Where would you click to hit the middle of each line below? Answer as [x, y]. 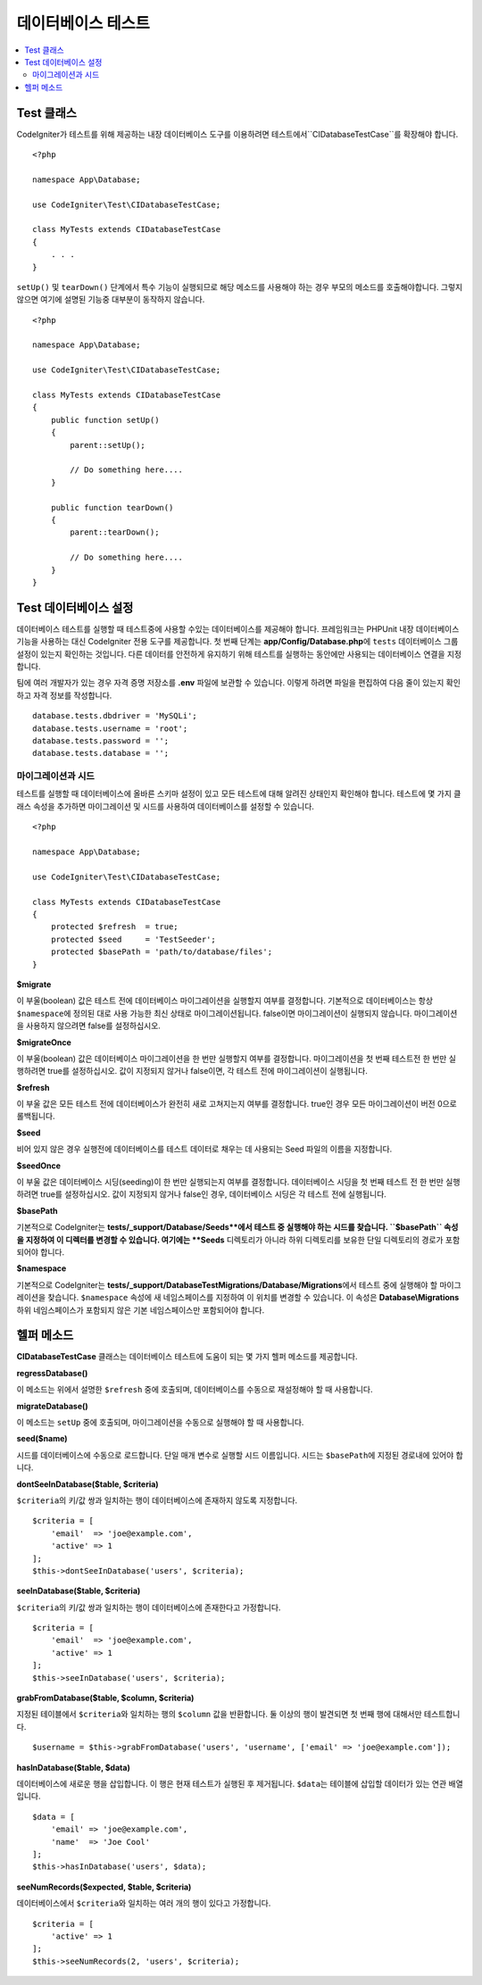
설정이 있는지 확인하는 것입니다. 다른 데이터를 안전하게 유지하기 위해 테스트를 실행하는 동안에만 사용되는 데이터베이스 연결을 [231, 654]
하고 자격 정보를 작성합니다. [64, 695]
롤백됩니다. [36, 1117]
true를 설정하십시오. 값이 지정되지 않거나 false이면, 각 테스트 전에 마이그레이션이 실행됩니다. [208, 1071]
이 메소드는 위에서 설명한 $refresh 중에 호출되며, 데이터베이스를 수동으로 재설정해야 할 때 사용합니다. [195, 1390]
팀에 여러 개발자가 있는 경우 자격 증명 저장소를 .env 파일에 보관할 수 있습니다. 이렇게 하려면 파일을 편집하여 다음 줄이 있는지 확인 [239, 683]
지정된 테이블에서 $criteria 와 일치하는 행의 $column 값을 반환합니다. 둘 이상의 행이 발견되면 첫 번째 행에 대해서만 [220, 1715]
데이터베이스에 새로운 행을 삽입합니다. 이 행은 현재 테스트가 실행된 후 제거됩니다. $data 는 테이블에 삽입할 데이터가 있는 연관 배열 [240, 1783]
